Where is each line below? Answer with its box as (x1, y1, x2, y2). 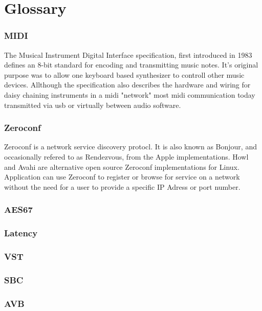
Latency (4, 227, 38, 239)
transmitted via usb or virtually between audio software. (4, 99, 181, 110)
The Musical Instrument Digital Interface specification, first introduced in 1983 (4, 49, 252, 60)
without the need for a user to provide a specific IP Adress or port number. (4, 181, 241, 192)
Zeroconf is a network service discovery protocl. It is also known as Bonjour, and (4, 141, 257, 152)
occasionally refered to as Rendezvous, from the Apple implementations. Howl (4, 151, 249, 162)
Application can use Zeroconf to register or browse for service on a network (4, 171, 240, 182)
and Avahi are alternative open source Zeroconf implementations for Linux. (4, 161, 239, 172)
